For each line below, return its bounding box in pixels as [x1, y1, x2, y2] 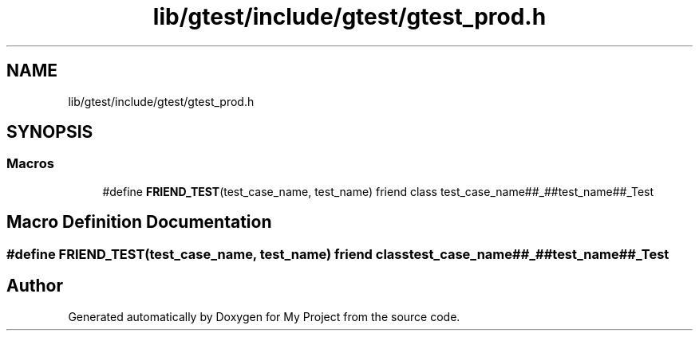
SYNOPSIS [6, 122, 93, 143]
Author [6, 276, 63, 296]
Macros [6, 155, 54, 172]
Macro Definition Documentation [6, 212, 272, 233]
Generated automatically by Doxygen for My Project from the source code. [68, 309, 460, 323]
